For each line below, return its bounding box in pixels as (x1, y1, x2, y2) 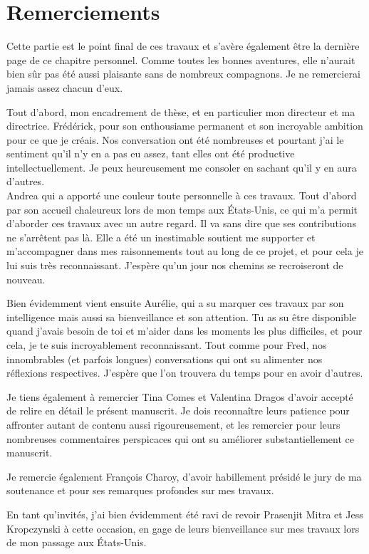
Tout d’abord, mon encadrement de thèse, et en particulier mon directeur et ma (6, 104, 355, 119)
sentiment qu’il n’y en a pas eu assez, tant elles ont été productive (6, 146, 295, 161)
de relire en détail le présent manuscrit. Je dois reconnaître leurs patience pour (6, 403, 350, 418)
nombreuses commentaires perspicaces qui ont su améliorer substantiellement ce (6, 431, 355, 446)
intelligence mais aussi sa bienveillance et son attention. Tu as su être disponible (6, 309, 357, 324)
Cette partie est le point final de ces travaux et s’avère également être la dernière (6, 38, 360, 53)
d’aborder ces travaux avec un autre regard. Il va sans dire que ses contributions (6, 216, 357, 231)
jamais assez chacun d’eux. (6, 80, 123, 95)
